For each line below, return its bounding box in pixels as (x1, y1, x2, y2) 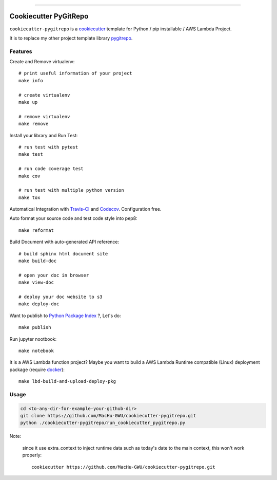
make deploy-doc (18, 301, 60, 307)
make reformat (18, 227, 54, 233)
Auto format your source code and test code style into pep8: (9, 215, 138, 221)
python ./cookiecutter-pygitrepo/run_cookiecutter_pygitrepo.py (20, 420, 186, 426)
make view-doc (18, 280, 54, 285)
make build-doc (18, 258, 57, 264)
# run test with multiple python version (18, 188, 124, 193)
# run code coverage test (18, 166, 84, 172)
